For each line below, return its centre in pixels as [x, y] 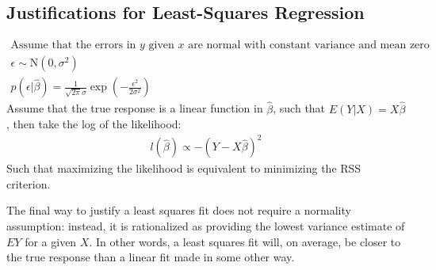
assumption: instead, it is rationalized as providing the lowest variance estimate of [206, 226]
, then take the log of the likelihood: [94, 124]
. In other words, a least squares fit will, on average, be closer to [245, 241]
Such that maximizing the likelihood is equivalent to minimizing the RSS [184, 168]
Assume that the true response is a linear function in [135, 108]
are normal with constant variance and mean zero [309, 46]
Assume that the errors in [73, 46]
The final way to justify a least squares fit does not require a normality [179, 210]
